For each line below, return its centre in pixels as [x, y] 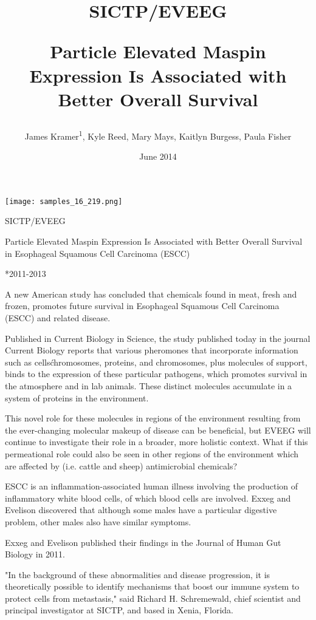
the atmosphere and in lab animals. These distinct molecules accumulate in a [149, 385]
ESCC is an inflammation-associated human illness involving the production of [152, 486]
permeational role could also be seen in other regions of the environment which [152, 453]
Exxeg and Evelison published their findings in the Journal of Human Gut [143, 542]
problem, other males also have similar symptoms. [98, 521]
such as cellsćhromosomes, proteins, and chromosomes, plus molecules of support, [156, 362]
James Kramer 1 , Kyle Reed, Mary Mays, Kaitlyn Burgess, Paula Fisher [158, 135]
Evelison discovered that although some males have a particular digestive [141, 510]
